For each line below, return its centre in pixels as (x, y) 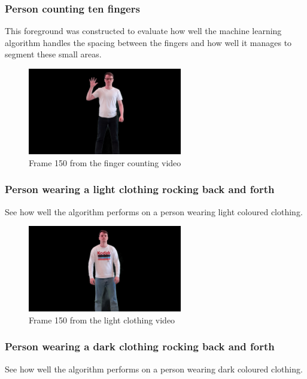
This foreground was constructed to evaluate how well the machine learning (143, 31)
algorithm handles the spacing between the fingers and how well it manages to (148, 42)
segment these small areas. (53, 54)
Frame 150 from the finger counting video (105, 162)
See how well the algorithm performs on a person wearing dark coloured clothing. (154, 369)
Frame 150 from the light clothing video (102, 320)
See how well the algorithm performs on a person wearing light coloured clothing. (154, 211)
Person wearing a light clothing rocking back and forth (140, 189)
